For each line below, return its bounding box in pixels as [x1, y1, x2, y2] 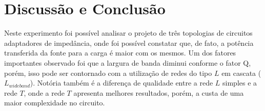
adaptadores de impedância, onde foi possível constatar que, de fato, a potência [4, 37, 254, 48]
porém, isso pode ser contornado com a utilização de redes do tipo [4, 67, 212, 78]
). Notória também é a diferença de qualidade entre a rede [30, 77, 213, 88]
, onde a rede [24, 87, 65, 98]
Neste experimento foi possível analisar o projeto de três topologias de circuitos [4, 27, 253, 38]
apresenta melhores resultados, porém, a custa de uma [73, 87, 244, 98]
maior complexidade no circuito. [4, 97, 105, 108]
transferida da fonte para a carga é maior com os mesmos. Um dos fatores [4, 47, 236, 58]
